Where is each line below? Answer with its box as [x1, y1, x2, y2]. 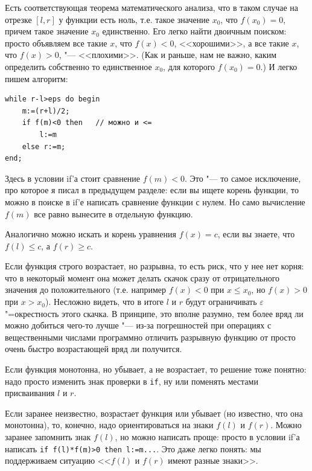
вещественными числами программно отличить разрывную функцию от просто [5, 330, 296, 343]
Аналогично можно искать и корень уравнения [5, 228, 176, 240]
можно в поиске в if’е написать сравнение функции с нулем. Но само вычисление [5, 195, 305, 208]
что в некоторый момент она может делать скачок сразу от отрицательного [5, 271, 280, 284]
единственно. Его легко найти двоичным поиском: [102, 25, 287, 37]
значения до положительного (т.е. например [5, 283, 166, 296]
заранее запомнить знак [5, 431, 91, 443]
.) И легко [260, 60, 298, 72]
